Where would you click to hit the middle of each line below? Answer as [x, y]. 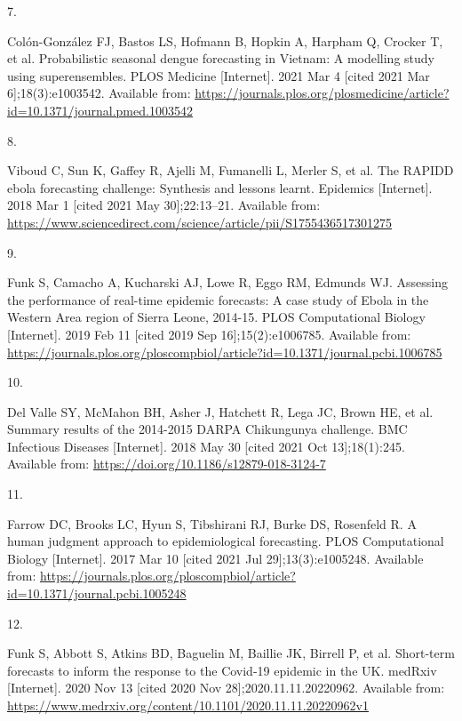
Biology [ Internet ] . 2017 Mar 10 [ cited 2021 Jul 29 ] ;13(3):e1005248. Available [215, 558]
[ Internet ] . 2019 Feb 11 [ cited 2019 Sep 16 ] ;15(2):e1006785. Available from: [209, 334]
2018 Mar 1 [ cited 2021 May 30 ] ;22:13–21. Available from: [164, 205]
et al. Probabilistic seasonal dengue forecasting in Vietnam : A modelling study [221, 58]
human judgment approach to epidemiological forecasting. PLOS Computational [226, 541]
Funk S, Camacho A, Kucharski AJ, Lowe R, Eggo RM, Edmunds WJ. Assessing [227, 282]
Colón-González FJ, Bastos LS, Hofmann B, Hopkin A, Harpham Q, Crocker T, [225, 40]
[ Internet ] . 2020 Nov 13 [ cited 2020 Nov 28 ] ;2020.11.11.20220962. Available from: [226, 688]
